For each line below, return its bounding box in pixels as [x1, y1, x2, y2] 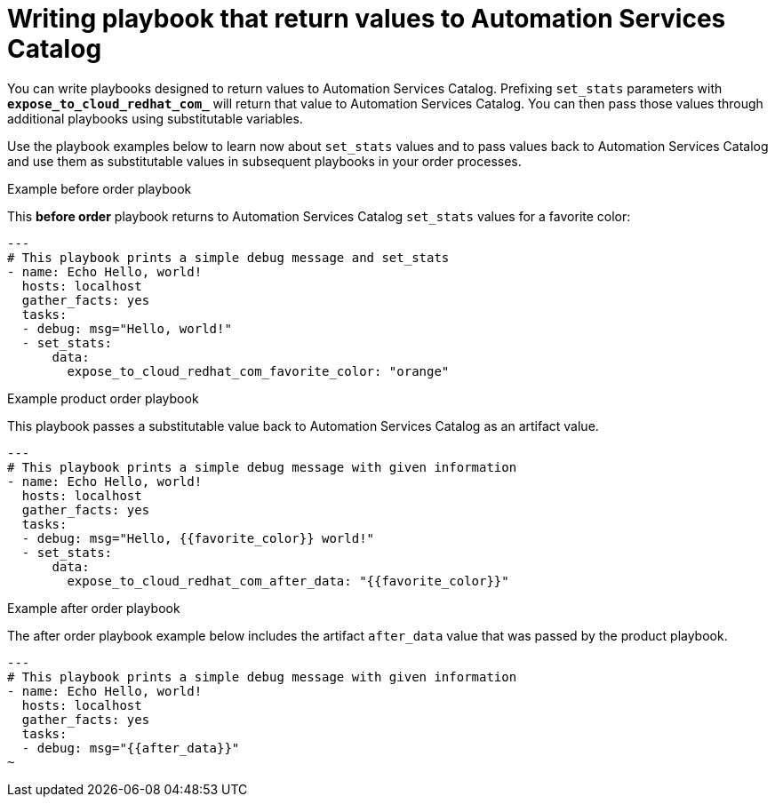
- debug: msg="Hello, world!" [21, 321, 232, 336]
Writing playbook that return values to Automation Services [7, 4, 726, 34]
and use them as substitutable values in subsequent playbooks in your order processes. [7, 153, 522, 169]
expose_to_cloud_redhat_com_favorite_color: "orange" [67, 363, 450, 378]
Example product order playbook [7, 390, 199, 406]
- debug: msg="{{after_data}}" [21, 740, 240, 755]
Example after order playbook [7, 600, 180, 616]
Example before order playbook [7, 180, 192, 196]
